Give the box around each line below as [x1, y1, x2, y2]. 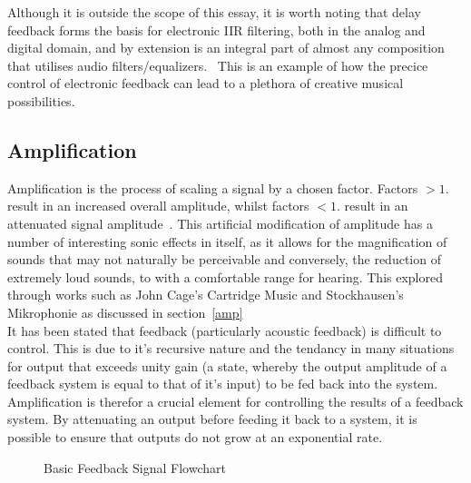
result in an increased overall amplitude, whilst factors [7, 196, 309, 215]
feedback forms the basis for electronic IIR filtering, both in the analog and [7, 20, 426, 39]
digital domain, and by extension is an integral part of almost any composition [7, 38, 445, 57]
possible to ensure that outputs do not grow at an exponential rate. [7, 428, 383, 447]
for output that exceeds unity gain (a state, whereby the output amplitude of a [7, 356, 447, 375]
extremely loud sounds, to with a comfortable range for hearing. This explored [7, 267, 443, 286]
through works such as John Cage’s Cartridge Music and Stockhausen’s [7, 285, 404, 304]
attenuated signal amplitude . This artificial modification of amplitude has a [7, 213, 433, 232]
